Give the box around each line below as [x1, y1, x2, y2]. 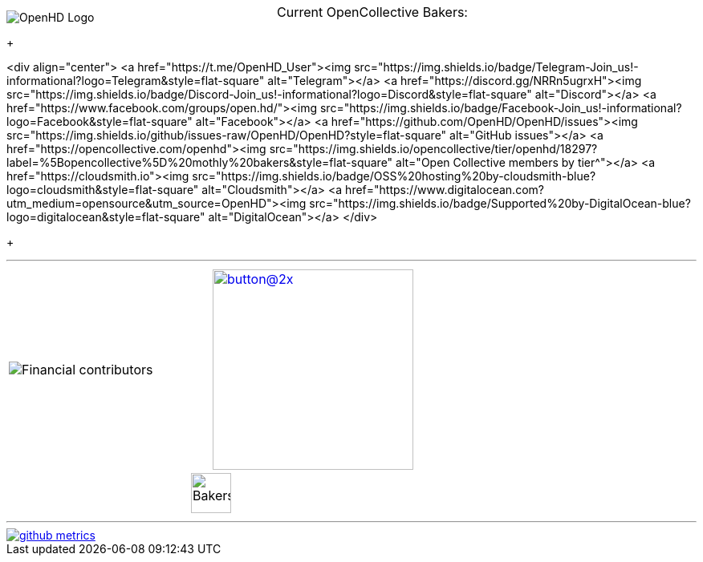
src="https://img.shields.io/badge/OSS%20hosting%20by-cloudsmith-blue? [192, 169, 596, 183]
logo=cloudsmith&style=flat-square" [6, 183, 199, 196]
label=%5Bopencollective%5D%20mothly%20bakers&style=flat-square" [6, 156, 393, 169]
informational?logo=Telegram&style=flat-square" [6, 74, 265, 87]
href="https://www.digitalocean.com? [345, 183, 544, 196]
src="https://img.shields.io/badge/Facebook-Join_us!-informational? [319, 101, 682, 115]
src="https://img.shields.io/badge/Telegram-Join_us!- [354, 60, 639, 74]
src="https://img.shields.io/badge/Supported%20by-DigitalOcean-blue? [309, 196, 691, 210]
